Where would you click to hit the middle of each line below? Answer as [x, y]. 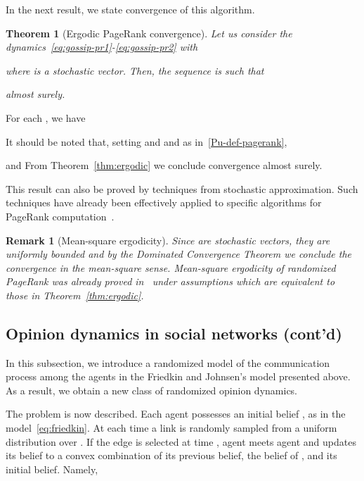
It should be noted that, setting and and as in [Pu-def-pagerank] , [147, 141]
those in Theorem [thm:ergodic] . [75, 295]
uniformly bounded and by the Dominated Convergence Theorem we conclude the [179, 254]
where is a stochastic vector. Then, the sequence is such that [135, 70]
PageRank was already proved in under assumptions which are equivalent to [170, 281]
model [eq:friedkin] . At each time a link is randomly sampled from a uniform [171, 428]
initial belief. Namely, [52, 469]
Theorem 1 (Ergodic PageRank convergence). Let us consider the [149, 33]
